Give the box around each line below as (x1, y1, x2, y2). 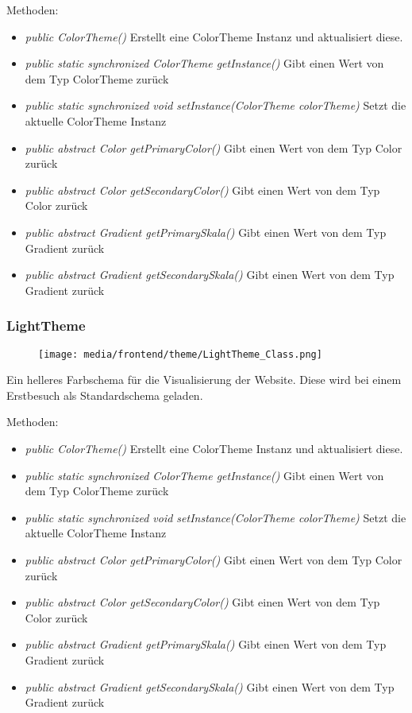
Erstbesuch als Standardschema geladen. (6, 386, 203, 403)
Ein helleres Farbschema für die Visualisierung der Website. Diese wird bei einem (6, 371, 402, 388)
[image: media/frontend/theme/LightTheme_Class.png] (38, 348, 322, 360)
